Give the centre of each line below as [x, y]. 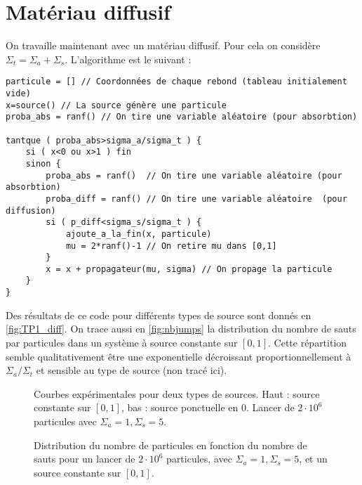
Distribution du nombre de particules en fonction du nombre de [170, 445]
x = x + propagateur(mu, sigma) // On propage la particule [189, 269]
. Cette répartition [308, 342]
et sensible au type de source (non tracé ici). [132, 370]
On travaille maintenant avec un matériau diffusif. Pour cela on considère [163, 45]
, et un [313, 459]
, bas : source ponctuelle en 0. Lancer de [208, 407]
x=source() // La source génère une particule [116, 105]
